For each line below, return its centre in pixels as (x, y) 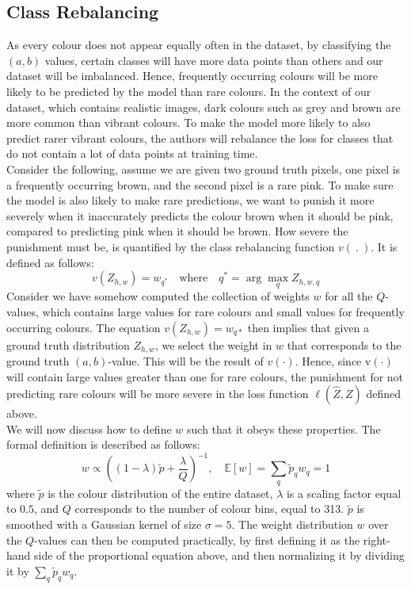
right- (377, 539)
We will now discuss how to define (89, 428)
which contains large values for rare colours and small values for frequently (223, 311)
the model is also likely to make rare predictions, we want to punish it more (190, 200)
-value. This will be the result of (186, 360)
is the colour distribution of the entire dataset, (160, 493)
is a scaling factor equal (344, 493)
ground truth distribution (68, 344)
